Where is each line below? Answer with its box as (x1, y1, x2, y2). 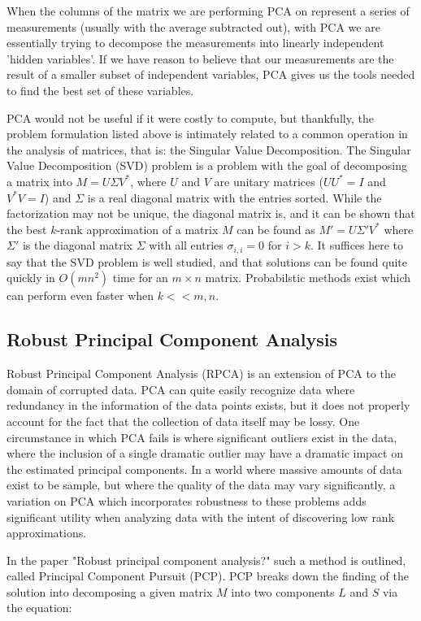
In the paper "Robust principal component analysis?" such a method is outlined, (7, 551, 406, 568)
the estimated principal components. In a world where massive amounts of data (7, 460, 402, 477)
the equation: (7, 599, 72, 616)
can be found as (237, 220, 315, 237)
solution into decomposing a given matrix (7, 583, 213, 600)
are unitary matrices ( (214, 172, 323, 189)
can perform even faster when (7, 287, 154, 304)
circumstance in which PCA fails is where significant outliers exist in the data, (7, 428, 397, 445)
